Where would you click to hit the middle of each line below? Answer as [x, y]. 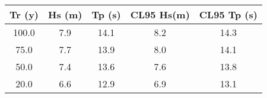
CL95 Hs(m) [160, 14]
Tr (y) [24, 14]
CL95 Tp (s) [228, 14]
